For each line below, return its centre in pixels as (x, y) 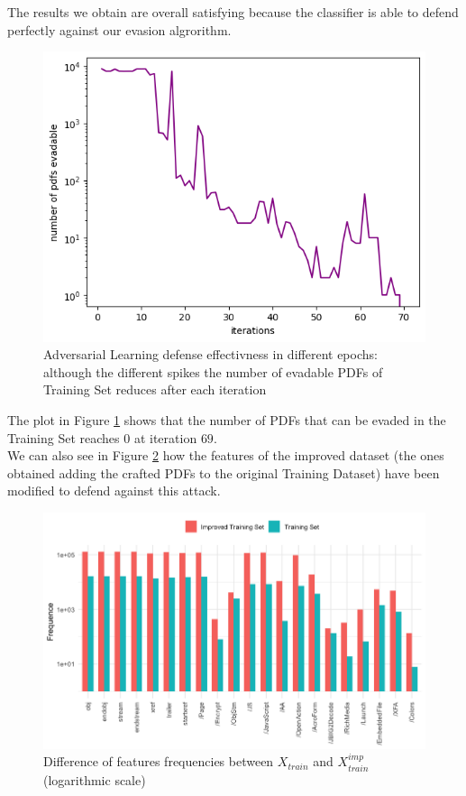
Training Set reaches (64, 437)
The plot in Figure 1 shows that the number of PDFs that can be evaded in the (227, 419)
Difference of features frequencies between (159, 761)
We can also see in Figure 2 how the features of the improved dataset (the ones (226, 455)
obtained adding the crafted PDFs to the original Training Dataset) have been (224, 472)
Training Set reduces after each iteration (155, 389)
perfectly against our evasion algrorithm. (119, 29)
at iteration (165, 437)
